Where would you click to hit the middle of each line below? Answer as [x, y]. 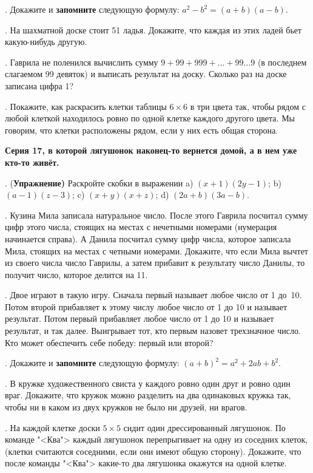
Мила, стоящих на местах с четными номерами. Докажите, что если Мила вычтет [156, 250]
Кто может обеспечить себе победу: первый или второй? [109, 342]
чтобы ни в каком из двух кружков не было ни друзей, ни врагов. [126, 407]
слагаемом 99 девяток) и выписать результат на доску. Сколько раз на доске [146, 74]
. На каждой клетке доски [52, 427]
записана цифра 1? [39, 85]
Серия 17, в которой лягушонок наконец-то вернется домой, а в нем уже [151, 150]
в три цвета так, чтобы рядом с [248, 106]
